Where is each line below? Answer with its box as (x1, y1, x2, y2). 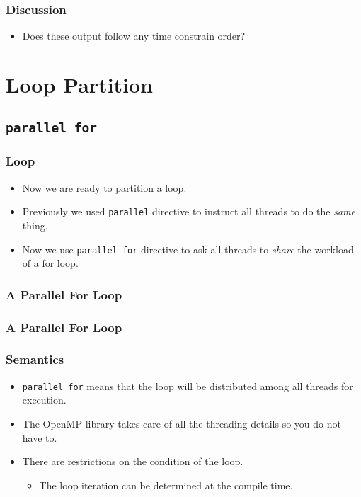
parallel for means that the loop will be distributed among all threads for (22, 378, 353, 393)
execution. (22, 392, 67, 407)
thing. (22, 218, 48, 233)
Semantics (6, 350, 64, 368)
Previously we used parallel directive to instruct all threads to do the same (22, 204, 356, 219)
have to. (22, 430, 57, 445)
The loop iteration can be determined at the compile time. (39, 477, 293, 492)
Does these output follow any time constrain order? (22, 28, 246, 43)
